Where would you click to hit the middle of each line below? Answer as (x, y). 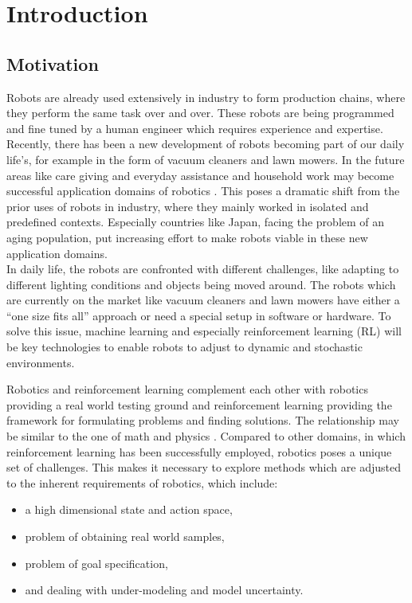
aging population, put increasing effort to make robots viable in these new (187, 237)
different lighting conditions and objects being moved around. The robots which (201, 284)
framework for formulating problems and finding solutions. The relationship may (203, 420)
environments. (41, 362)
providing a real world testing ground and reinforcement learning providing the (199, 404)
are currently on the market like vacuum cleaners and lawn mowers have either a (203, 300)
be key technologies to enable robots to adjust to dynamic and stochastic (184, 347)
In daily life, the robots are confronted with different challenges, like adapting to (203, 269)
